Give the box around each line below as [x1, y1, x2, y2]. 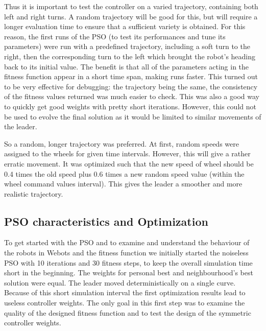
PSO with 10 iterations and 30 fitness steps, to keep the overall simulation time [4, 257, 253, 268]
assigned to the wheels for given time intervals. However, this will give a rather [4, 148, 251, 159]
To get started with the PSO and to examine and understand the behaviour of [4, 237, 250, 248]
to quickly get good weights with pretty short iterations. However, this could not [4, 101, 256, 111]
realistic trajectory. [4, 188, 63, 199]
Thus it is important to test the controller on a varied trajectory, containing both [4, 1, 258, 11]
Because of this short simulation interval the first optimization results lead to [4, 287, 246, 298]
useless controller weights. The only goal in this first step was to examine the [4, 297, 245, 308]
